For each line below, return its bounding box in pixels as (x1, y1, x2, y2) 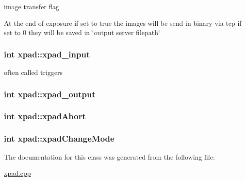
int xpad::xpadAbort (4, 110, 86, 122)
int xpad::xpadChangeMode (4, 132, 115, 145)
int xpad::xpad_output (4, 88, 96, 100)
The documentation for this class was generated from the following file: (4, 151, 215, 162)
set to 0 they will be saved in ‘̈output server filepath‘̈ (4, 27, 160, 37)
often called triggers (4, 67, 63, 77)
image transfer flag (4, 1, 60, 11)
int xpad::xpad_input (4, 48, 90, 60)
